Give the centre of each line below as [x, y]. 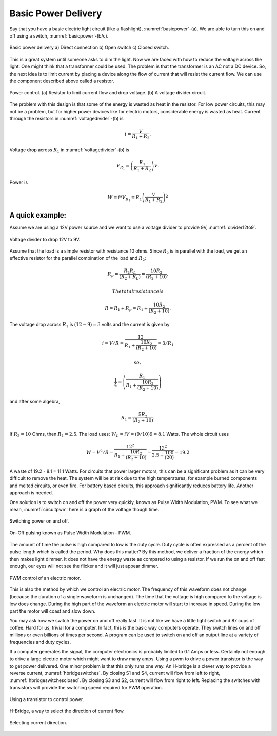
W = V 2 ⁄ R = [100, 452]
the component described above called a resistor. [62, 81]
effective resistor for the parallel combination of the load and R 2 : [78, 259]
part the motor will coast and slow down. [53, 611]
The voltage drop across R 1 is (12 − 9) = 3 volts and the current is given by [90, 325]
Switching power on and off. [39, 521]
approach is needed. [31, 493]
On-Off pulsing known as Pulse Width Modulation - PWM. [71, 533]
